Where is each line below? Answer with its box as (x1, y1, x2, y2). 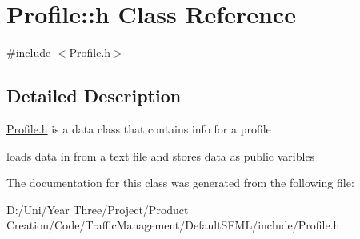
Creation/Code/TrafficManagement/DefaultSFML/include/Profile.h (6, 217, 340, 233)
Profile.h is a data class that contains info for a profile (6, 120, 271, 137)
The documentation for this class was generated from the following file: (6, 174, 354, 191)
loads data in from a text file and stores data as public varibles (6, 147, 315, 164)
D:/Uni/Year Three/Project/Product (6, 201, 189, 217)
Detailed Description (6, 83, 182, 108)
